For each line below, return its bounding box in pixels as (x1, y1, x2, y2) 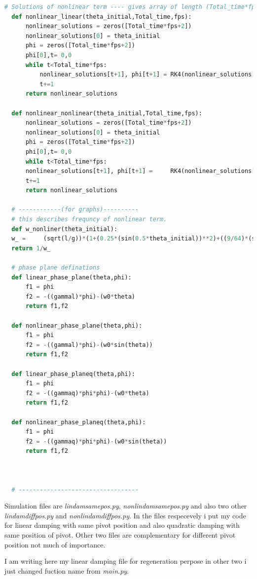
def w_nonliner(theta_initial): (11, 225, 118, 233)
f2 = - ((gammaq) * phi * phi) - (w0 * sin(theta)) (25, 438, 167, 445)
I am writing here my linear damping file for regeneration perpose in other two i (4, 556, 247, 566)
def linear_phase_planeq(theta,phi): (11, 370, 135, 377)
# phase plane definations (11, 264, 100, 272)
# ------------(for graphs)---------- (11, 206, 139, 213)
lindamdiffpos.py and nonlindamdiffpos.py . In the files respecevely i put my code (4, 510, 246, 520)
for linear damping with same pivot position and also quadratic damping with (4, 520, 240, 530)
